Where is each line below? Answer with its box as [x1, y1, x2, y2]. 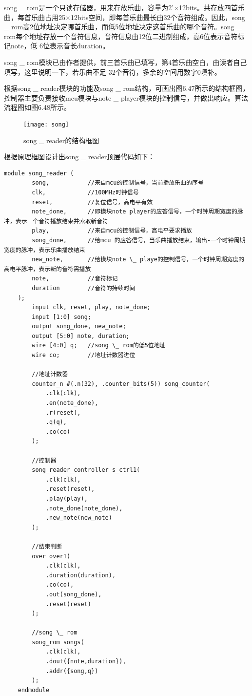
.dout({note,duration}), [45, 658, 126, 665]
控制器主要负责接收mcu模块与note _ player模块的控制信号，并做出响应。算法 [4, 92, 248, 103]
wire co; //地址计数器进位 [32, 352, 136, 359]
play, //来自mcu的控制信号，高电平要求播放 [32, 227, 192, 234]
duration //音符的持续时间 [32, 284, 136, 292]
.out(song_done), [45, 591, 102, 598]
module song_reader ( [4, 169, 74, 177]
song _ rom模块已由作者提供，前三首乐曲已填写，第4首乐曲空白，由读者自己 [4, 57, 247, 67]
